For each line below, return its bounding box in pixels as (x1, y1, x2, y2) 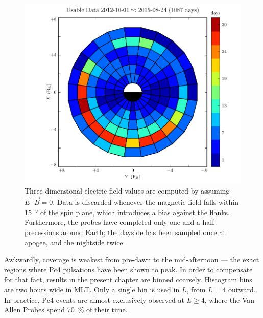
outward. (228, 284, 256, 294)
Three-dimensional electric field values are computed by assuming (25, 185, 230, 196)
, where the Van (204, 294, 255, 305)
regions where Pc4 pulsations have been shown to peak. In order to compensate (4, 264, 253, 274)
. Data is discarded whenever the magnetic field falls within (53, 197, 238, 207)
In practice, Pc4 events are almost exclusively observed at (4, 294, 184, 305)
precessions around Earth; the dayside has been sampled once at (25, 226, 226, 237)
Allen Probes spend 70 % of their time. (4, 304, 128, 315)
